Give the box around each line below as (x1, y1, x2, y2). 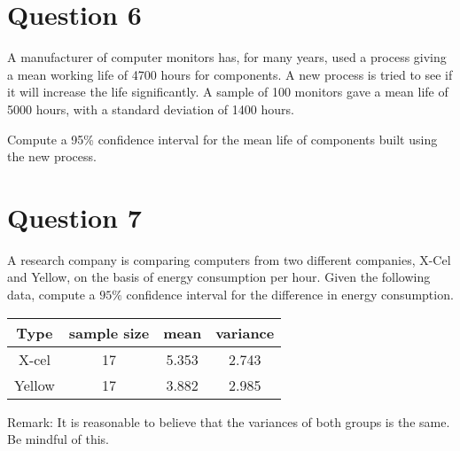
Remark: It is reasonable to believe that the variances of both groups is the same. (7, 412, 450, 431)
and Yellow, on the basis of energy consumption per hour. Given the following (7, 268, 431, 286)
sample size (68, 322, 150, 343)
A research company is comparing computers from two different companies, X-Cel (7, 250, 451, 268)
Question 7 (7, 198, 142, 235)
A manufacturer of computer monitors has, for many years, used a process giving (7, 48, 447, 66)
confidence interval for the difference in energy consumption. (126, 285, 454, 303)
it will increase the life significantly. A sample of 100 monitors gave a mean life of (7, 82, 448, 101)
